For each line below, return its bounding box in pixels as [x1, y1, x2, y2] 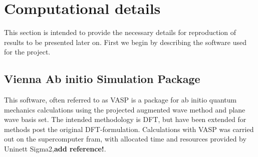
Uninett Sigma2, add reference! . [4, 143, 106, 154]
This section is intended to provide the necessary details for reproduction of [4, 27, 236, 37]
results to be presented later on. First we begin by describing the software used [4, 36, 246, 47]
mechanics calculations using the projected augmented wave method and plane [4, 104, 245, 114]
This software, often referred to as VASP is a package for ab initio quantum [4, 94, 237, 105]
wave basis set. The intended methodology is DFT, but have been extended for [4, 114, 246, 124]
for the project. [4, 46, 51, 57]
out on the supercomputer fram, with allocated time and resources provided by [4, 133, 246, 144]
